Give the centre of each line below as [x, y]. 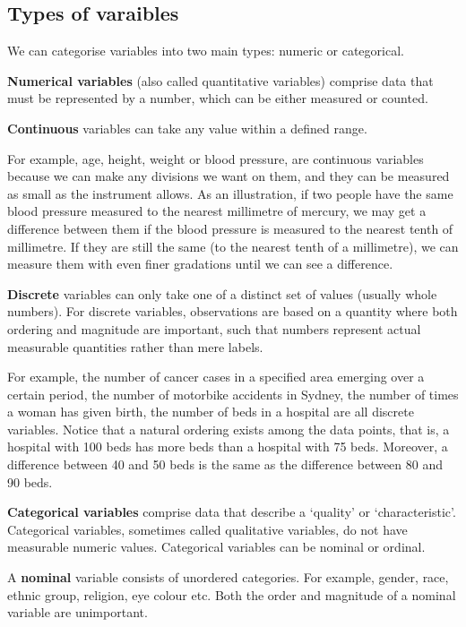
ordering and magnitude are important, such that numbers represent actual [214, 328]
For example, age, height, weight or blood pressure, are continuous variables [216, 158]
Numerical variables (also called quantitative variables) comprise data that [220, 80]
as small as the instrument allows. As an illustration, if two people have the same [230, 193]
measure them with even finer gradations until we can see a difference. [200, 264]
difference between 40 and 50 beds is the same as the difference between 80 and [225, 464]
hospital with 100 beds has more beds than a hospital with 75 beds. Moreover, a [228, 447]
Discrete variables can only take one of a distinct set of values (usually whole [222, 293]
